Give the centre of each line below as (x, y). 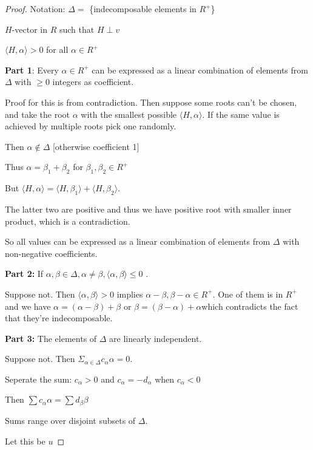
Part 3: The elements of (51, 338)
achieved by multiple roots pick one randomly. (91, 126)
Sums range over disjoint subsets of (70, 420)
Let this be (25, 441)
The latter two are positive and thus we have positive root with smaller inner (148, 209)
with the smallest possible (129, 114)
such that (77, 29)
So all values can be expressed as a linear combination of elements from (138, 241)
